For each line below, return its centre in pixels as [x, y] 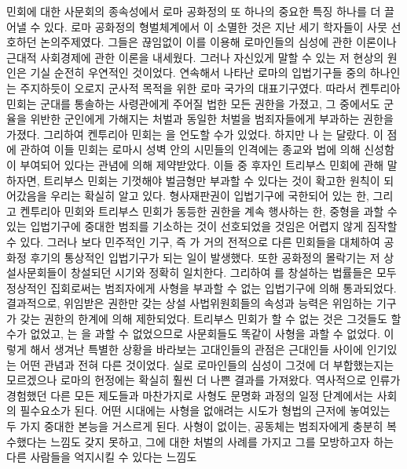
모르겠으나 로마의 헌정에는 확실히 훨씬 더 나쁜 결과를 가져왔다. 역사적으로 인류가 [203, 380]
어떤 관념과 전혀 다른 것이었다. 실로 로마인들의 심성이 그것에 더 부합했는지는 [207, 364]
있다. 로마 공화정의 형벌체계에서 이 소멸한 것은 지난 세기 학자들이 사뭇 [215, 26]
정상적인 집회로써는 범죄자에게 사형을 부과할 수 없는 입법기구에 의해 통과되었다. [202, 287]
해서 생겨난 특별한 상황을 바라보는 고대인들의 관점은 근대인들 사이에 [197, 349]
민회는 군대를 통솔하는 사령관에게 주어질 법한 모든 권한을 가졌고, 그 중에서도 [193, 103]
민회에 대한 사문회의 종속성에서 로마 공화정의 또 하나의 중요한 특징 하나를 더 [194, 11]
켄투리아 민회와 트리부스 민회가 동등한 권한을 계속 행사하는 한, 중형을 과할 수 [209, 211]
